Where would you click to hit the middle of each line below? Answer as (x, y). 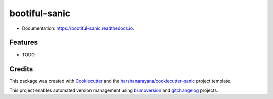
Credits (21, 69)
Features (24, 43)
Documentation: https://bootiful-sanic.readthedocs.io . (78, 28)
